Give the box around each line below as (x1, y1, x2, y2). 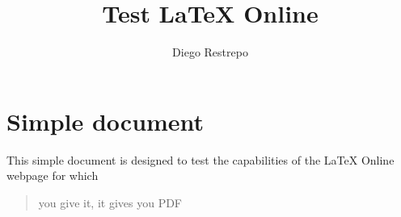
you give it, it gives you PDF (38, 194, 183, 211)
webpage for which (6, 167, 99, 184)
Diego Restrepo (172, 44, 248, 61)
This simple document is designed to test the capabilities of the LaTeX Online (6, 151, 395, 168)
